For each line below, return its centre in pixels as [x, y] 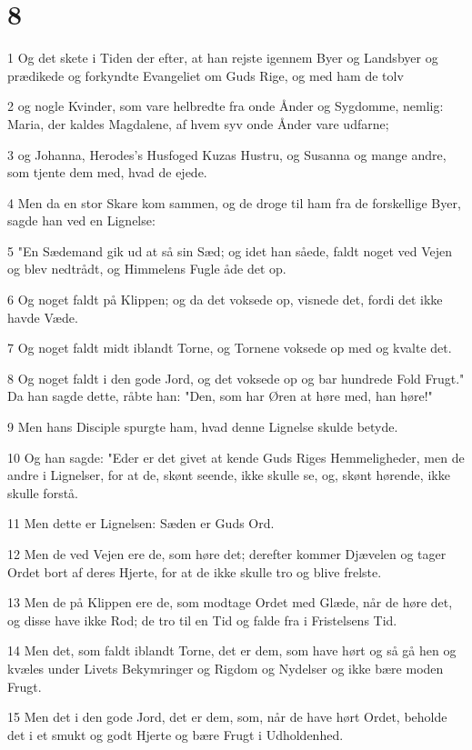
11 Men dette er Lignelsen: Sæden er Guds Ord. [141, 523]
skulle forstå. [43, 492]
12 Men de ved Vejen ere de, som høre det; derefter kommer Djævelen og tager [227, 554]
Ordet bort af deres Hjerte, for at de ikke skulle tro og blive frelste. [195, 571]
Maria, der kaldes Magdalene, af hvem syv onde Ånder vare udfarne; [198, 123]
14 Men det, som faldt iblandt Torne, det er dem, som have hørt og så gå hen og [232, 650]
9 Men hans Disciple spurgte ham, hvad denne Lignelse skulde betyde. [203, 427]
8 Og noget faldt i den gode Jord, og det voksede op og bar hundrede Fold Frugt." [236, 378]
